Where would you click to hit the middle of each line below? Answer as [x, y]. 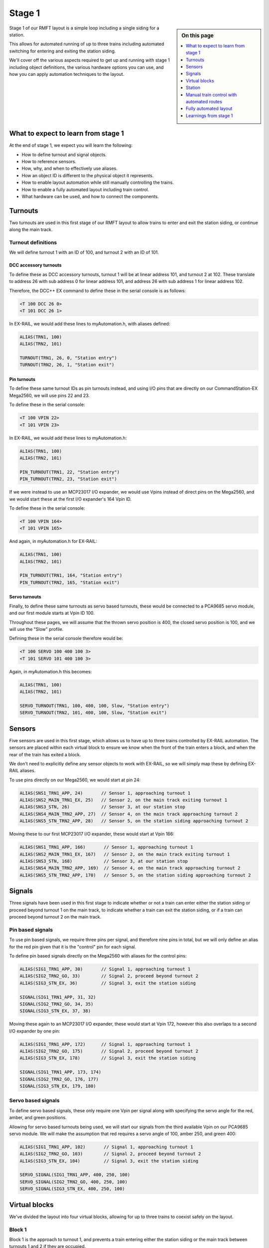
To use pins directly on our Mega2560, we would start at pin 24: [75, 780]
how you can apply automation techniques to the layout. [67, 74]
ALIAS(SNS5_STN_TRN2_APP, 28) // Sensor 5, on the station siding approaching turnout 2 [134, 821]
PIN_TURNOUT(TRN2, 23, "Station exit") [68, 479]
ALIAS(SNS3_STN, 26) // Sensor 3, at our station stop [102, 807]
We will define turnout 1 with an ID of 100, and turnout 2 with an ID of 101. [84, 253]
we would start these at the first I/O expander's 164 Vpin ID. [70, 499]
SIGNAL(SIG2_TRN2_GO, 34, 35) [57, 1004]
